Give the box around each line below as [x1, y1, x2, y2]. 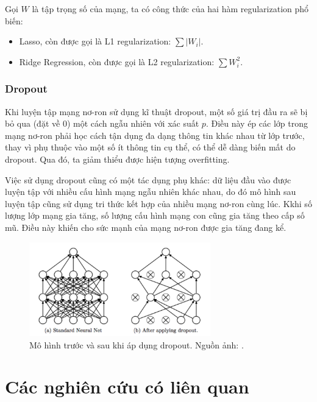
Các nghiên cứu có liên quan [5, 374, 249, 399]
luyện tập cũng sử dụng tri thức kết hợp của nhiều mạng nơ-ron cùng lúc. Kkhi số [5, 197, 312, 210]
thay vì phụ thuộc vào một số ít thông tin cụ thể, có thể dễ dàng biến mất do [5, 141, 296, 153]
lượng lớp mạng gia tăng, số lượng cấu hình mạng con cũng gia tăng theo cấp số [5, 209, 305, 222]
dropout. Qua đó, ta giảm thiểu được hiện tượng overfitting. [5, 152, 230, 165]
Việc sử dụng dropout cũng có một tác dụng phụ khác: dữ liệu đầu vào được [5, 173, 291, 186]
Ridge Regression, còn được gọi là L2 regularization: [19, 55, 215, 68]
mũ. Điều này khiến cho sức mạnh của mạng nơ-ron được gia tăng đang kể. [5, 220, 287, 233]
